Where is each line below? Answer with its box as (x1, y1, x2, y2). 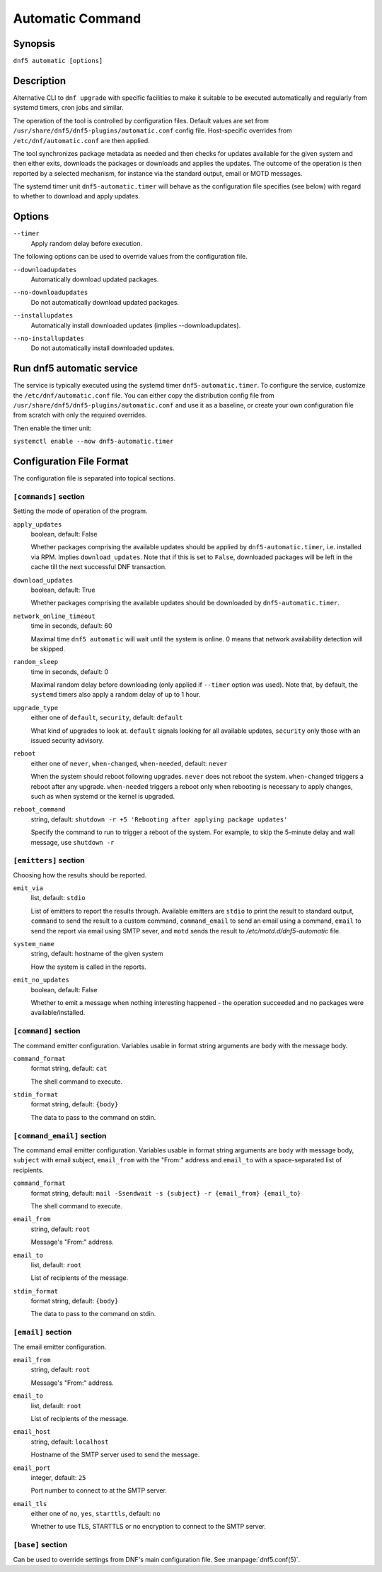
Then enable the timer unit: (13, 424, 92, 432)
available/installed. (30, 1009, 86, 1017)
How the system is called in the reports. (30, 962, 146, 971)
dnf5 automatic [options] (13, 57, 103, 65)
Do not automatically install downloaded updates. (30, 344, 175, 352)
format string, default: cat (30, 1064, 108, 1073)
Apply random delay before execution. (30, 239, 143, 247)
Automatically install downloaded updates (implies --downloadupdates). (30, 321, 241, 330)
